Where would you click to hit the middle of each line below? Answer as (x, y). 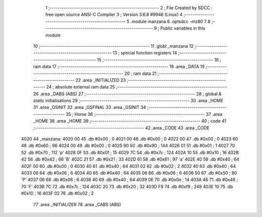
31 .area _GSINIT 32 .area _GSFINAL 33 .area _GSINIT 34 (90, 108)
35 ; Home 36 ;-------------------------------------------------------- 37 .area (144, 114)
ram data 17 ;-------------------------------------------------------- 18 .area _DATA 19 (119, 67)
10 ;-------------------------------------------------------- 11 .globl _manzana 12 (114, 46)
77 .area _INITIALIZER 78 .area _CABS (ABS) (77, 204)
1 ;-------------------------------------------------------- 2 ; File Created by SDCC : (129, 8)
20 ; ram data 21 (141, 73)
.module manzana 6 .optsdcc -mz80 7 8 (170, 21)
